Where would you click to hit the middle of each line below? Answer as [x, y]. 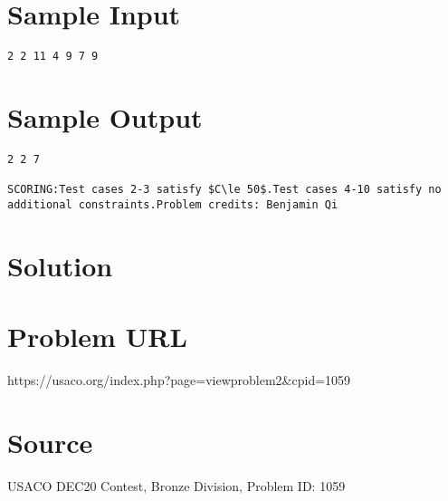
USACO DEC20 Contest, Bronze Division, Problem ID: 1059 [176, 485]
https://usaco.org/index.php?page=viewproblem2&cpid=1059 [179, 380]
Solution [60, 265]
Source [50, 442]
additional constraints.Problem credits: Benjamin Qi [173, 204]
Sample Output [105, 116]
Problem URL [97, 337]
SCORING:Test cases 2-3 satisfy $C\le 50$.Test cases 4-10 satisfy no [224, 190]
